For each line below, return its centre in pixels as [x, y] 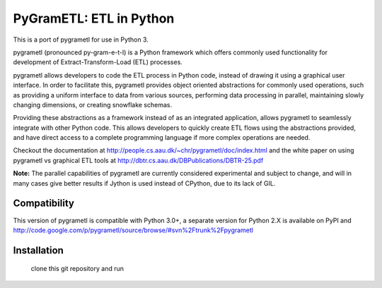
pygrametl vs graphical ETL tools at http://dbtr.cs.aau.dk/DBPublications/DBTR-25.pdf [138, 160]
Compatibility [44, 204]
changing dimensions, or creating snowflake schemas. [93, 104]
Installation [38, 250]
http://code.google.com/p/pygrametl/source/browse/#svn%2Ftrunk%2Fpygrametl [133, 230]
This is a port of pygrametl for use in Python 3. [81, 40]
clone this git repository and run [77, 269]
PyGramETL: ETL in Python [94, 18]
